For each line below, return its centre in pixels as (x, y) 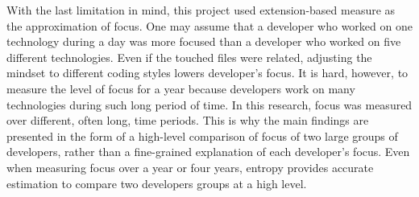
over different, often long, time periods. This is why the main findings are (188, 120)
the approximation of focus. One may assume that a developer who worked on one (209, 25)
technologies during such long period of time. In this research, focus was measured (209, 104)
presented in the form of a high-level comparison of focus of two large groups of (202, 135)
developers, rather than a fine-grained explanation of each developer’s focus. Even (208, 152)
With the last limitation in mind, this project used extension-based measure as (201, 10)
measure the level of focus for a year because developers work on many (181, 88)
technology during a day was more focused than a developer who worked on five (204, 41)
